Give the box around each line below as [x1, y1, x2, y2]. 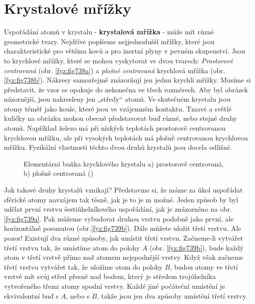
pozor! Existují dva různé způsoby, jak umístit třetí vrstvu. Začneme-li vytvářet [4, 233, 243, 243]
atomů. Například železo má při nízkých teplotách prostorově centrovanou [4, 123, 226, 133]
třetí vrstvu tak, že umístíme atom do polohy [4, 242, 140, 252]
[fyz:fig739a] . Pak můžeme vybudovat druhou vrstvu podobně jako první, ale [4, 213, 234, 223]
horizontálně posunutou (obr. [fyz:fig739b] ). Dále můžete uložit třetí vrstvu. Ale [4, 223, 241, 233]
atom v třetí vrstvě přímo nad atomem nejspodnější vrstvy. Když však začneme [4, 252, 243, 262]
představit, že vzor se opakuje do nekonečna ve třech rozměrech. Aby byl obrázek [4, 84, 248, 94]
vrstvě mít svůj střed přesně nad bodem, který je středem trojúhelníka [4, 271, 216, 281]
